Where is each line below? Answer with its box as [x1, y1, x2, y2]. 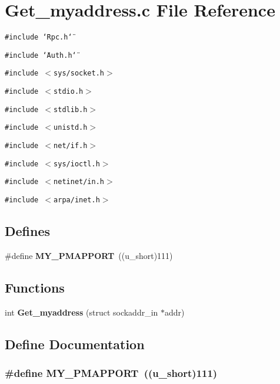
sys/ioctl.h [54, 159, 100, 168]
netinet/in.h [54, 178, 104, 186]
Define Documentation [5, 334, 145, 353]
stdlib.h [54, 105, 88, 114]
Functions [5, 278, 65, 296]
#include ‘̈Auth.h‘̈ [5, 51, 76, 60]
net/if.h [54, 142, 88, 150]
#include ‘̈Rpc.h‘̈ [5, 33, 72, 42]
